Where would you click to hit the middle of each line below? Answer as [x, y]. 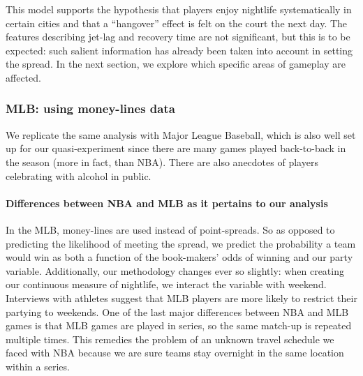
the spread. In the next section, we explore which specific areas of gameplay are [176, 64]
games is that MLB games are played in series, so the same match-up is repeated [179, 325]
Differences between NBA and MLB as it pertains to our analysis [167, 203]
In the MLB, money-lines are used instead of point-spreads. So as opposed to [170, 229]
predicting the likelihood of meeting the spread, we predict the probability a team [181, 243]
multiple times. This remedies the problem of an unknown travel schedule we [170, 339]
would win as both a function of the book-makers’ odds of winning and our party [179, 257]
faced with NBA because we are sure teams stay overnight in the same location [175, 353]
